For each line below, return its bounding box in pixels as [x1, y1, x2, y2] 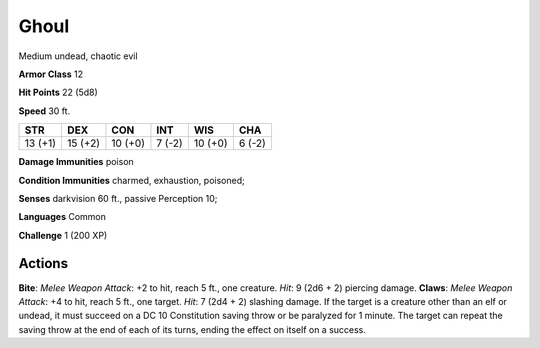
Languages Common [18, 211, 107, 223]
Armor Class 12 [18, 68, 84, 80]
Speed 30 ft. [18, 105, 71, 117]
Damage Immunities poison [18, 156, 134, 168]
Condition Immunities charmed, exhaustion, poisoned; [18, 174, 245, 186]
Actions [18, 255, 69, 272]
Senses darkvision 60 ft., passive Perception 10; [18, 192, 218, 204]
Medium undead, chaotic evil [18, 50, 139, 62]
